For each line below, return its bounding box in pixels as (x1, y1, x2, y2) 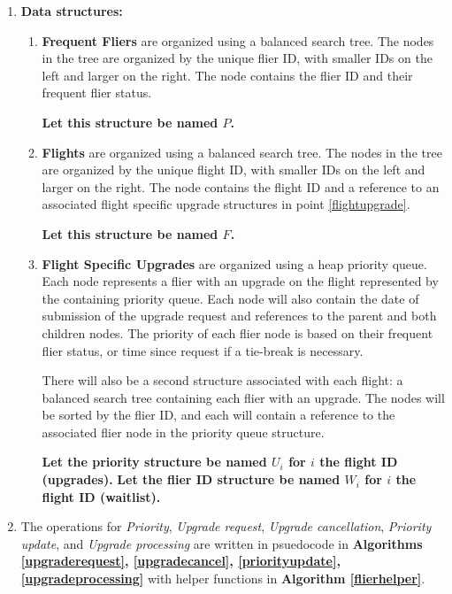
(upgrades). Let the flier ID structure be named (42, 470, 341, 489)
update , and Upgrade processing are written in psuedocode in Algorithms (20, 534, 423, 552)
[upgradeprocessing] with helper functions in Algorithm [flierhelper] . (20, 569, 425, 588)
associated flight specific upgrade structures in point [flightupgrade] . (42, 195, 410, 213)
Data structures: (20, 2, 123, 19)
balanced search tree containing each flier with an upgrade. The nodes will (42, 388, 445, 406)
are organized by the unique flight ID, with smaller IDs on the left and (42, 160, 425, 179)
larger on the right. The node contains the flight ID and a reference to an (42, 177, 440, 196)
